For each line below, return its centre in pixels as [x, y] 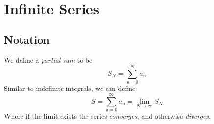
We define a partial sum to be [48, 60]
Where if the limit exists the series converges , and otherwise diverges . [107, 116]
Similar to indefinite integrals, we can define [70, 88]
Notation [27, 39]
